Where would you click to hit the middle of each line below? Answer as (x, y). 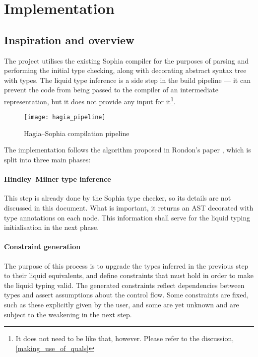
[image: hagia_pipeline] (65, 117)
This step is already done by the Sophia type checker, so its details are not (118, 198)
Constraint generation (42, 247)
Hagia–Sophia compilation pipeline (77, 133)
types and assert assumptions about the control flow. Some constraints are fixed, (127, 295)
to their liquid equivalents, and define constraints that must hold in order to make (129, 275)
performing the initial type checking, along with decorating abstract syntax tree (125, 70)
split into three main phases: (47, 160)
